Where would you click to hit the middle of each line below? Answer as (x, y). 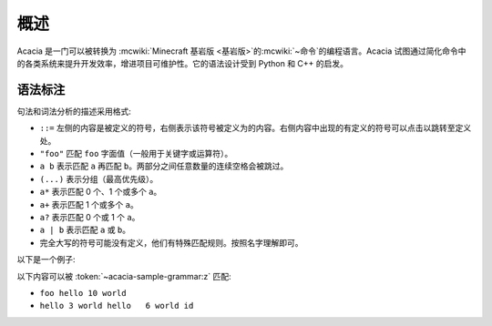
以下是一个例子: (46, 260)
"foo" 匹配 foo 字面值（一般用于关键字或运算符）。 (136, 154)
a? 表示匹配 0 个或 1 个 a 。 (90, 217)
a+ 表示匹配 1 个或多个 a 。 (89, 204)
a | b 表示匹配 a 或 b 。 (85, 230)
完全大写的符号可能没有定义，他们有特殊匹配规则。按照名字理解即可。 (171, 242)
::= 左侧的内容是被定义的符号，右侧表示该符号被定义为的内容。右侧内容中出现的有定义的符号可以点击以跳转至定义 (256, 128)
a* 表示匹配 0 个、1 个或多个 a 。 (101, 192)
